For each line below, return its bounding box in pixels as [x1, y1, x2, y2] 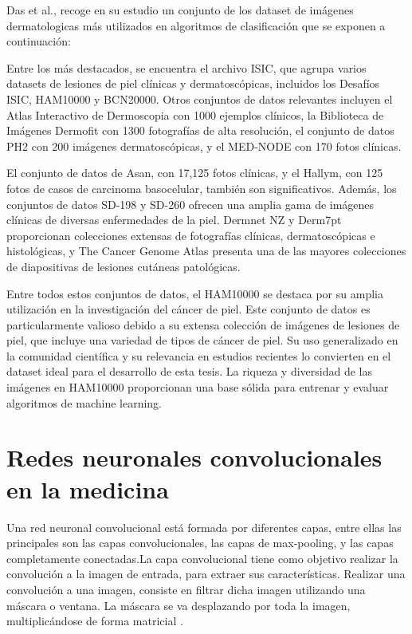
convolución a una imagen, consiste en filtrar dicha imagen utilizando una [6, 581, 366, 597]
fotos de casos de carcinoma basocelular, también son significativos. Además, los [6, 179, 397, 196]
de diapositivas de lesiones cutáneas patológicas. [6, 258, 241, 274]
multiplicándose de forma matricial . [6, 612, 183, 629]
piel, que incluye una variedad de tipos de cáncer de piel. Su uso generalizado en [6, 332, 398, 349]
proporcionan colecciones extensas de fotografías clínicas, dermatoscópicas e [6, 226, 375, 243]
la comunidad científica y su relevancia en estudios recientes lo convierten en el [6, 347, 391, 364]
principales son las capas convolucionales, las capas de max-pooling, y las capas [6, 534, 394, 551]
